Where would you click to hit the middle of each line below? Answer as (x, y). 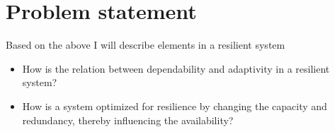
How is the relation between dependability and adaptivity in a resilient (176, 68)
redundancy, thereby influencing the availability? (128, 120)
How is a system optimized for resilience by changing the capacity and (175, 106)
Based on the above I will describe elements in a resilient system (146, 45)
